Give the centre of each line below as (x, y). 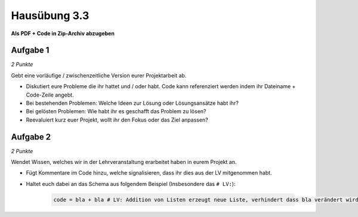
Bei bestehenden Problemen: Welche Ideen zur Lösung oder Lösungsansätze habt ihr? (132, 103)
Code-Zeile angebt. (50, 95)
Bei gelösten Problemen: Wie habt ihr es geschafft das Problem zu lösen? (116, 111)
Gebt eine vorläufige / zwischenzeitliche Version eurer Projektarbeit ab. (99, 75)
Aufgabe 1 (30, 50)
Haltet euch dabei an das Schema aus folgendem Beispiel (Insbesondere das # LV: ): (131, 184)
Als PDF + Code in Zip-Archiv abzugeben (63, 33)
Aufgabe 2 (31, 137)
